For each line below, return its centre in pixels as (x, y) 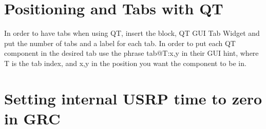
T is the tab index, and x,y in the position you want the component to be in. (125, 63)
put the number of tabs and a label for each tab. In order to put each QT (120, 43)
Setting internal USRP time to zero (133, 98)
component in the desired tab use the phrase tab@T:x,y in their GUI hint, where (131, 53)
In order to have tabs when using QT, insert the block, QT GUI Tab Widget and (132, 33)
